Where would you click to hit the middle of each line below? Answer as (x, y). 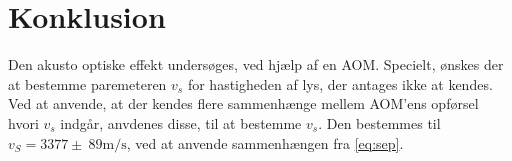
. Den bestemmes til (379, 122)
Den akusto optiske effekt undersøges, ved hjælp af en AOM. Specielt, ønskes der (256, 64)
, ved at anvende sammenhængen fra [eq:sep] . (265, 142)
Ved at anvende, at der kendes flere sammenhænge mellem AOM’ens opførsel (243, 103)
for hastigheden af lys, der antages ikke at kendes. (340, 83)
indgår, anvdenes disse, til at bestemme (181, 122)
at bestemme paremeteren (87, 83)
